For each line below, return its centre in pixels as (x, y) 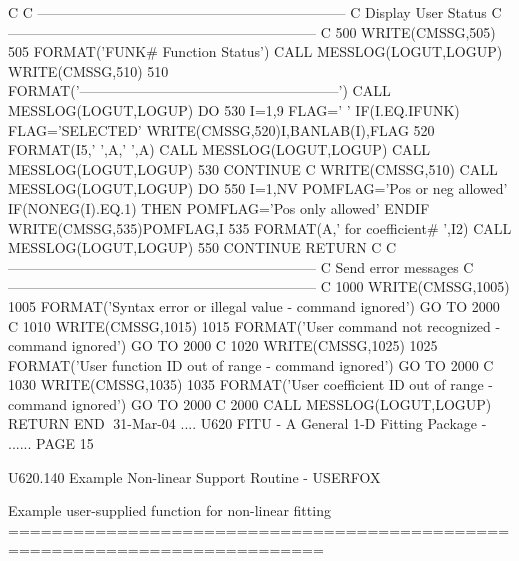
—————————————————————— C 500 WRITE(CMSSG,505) (252, 31)
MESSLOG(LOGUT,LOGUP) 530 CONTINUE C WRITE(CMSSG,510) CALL (253, 168)
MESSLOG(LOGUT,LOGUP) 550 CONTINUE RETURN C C (202, 247)
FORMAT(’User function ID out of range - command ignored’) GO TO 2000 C (251, 364)
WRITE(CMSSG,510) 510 (88, 70)
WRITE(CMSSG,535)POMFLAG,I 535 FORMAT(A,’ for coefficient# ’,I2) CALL (260, 227)
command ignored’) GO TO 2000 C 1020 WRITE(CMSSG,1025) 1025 (223, 345)
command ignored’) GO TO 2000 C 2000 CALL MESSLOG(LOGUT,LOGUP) (250, 403)
